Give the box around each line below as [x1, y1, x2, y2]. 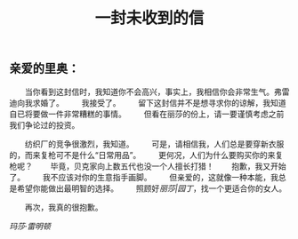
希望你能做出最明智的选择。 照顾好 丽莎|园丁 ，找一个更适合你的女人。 [16, 183, 287, 194]
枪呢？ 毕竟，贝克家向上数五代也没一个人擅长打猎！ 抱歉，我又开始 [9, 161, 286, 171]
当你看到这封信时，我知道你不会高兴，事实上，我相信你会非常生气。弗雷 [24, 86, 290, 97]
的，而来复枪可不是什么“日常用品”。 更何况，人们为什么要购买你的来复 [9, 149, 284, 160]
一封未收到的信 [94, 8, 205, 28]
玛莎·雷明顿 [9, 220, 52, 231]
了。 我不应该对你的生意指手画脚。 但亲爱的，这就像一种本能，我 [9, 171, 278, 182]
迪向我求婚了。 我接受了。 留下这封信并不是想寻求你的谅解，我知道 [9, 97, 286, 108]
